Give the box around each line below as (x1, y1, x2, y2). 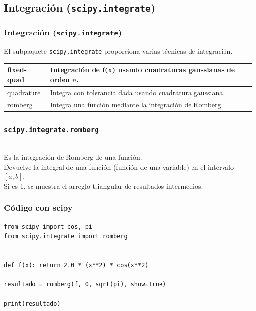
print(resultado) (4, 300, 61, 308)
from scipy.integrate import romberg (4, 233, 128, 240)
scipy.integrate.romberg (4, 125, 99, 134)
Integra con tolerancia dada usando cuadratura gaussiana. (50, 87, 225, 97)
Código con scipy (4, 202, 73, 214)
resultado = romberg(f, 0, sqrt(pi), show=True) (4, 281, 166, 288)
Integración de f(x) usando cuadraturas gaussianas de (50, 65, 235, 75)
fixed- (7, 65, 27, 75)
